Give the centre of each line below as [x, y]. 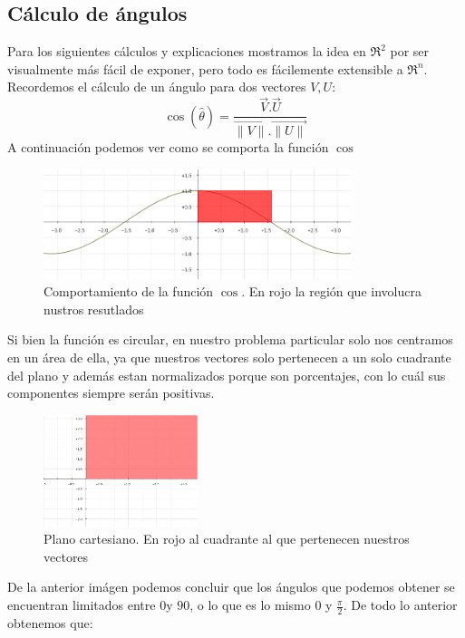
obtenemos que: [50, 622]
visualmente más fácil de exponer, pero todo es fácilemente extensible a [205, 68]
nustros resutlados [94, 309]
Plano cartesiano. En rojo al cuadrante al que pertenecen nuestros [227, 539]
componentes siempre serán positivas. [111, 393]
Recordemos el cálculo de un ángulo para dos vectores [157, 87]
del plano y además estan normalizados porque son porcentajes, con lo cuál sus [227, 375]
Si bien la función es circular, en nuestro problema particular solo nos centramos [230, 339]
